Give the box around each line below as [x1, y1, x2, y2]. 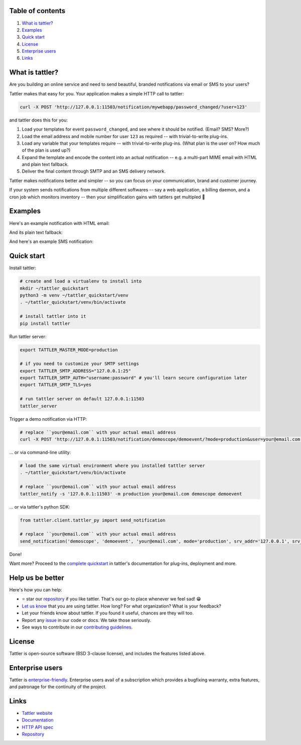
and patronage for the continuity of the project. [9, 684, 107, 690]
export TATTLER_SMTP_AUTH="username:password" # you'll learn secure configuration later [20, 375, 248, 381]
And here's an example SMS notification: [9, 238, 94, 244]
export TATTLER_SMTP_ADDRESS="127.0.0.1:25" [20, 368, 131, 374]
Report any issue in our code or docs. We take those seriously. [22, 617, 152, 623]
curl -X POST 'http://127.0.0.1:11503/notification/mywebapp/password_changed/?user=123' [20, 104, 248, 110]
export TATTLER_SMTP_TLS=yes [20, 382, 92, 388]
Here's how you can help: [9, 586, 62, 592]
